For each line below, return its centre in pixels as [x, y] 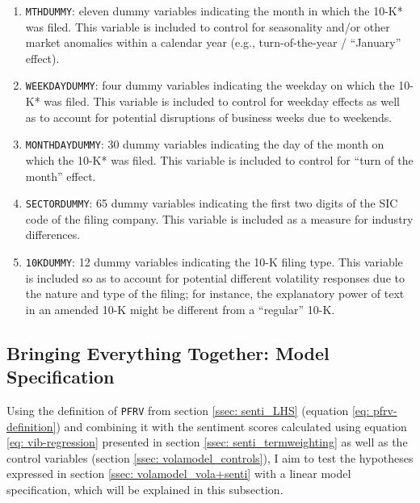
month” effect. [61, 176]
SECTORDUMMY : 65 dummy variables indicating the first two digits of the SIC [212, 203]
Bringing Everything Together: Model [168, 352]
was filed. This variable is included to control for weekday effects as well [222, 101]
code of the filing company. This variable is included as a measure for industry [219, 218]
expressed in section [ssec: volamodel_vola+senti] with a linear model [179, 474]
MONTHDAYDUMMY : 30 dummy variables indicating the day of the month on [205, 144]
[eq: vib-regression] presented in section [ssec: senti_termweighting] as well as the [207, 442]
